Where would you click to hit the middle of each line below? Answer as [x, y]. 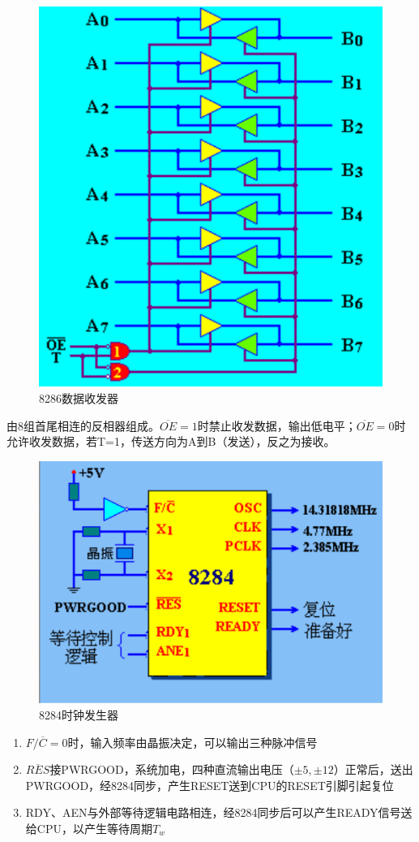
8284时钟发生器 [79, 715]
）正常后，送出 [373, 769]
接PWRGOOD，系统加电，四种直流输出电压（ [172, 769]
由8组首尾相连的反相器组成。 [83, 425]
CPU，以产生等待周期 [94, 829]
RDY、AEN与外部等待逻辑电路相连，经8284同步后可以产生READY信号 [213, 812]
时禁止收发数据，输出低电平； [277, 425]
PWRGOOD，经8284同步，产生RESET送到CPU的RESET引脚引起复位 [209, 785]
